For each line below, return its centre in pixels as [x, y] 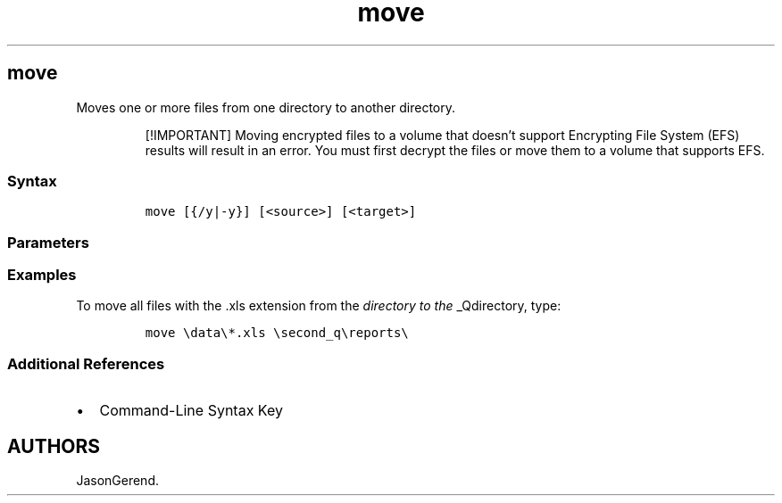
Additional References [86, 363]
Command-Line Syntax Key [191, 411]
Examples [42, 275]
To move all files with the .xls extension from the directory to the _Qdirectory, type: [319, 306]
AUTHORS [54, 446]
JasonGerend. [117, 481]
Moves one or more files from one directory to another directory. [266, 107]
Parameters [48, 242]
